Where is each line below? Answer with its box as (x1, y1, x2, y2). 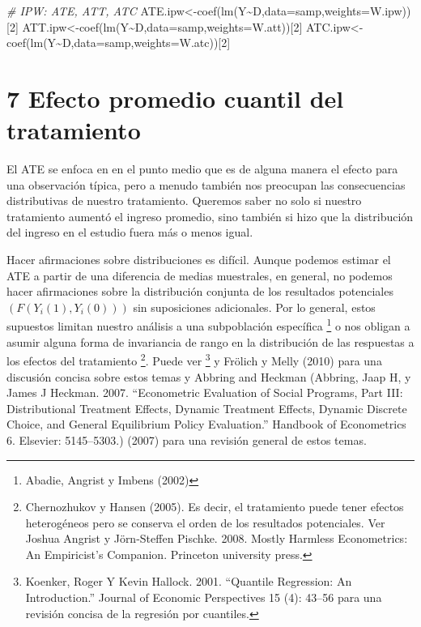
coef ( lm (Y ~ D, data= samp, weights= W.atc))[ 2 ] (6, 34, 231, 51)
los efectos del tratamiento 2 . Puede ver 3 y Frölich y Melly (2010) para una (6, 350, 382, 369)
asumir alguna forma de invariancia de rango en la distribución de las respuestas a (6, 333, 415, 350)
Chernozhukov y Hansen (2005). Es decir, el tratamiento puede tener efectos (25, 498, 404, 515)
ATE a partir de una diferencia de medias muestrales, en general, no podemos (6, 267, 393, 284)
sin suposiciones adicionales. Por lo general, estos (133, 298, 376, 315)
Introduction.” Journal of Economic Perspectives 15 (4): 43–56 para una (25, 589, 382, 606)
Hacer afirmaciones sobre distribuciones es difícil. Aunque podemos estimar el (6, 251, 391, 268)
